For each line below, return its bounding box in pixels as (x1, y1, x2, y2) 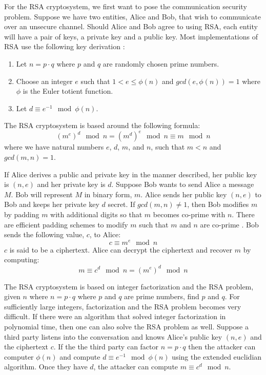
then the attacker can (188, 341, 256, 352)
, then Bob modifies (187, 199, 249, 210)
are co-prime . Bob (200, 219, 259, 230)
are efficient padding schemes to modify (4, 219, 128, 230)
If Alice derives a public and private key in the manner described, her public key (4, 169, 257, 179)
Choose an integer (16, 75, 73, 86)
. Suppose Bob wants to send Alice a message (111, 179, 254, 190)
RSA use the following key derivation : (4, 41, 125, 52)
